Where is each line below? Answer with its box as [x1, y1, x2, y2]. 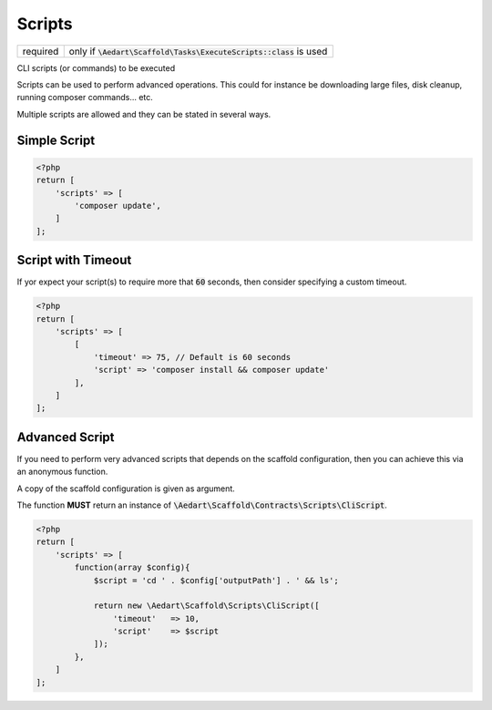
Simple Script [16, 132, 96, 148]
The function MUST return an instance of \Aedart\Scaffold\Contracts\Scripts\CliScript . [16, 499, 387, 510]
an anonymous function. [16, 466, 108, 478]
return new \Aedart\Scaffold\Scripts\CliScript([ [93, 601, 320, 611]
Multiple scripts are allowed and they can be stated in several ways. [16, 108, 272, 119]
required [22, 45, 59, 57]
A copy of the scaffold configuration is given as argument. [16, 483, 236, 494]
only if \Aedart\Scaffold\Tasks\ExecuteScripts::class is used [68, 45, 328, 57]
